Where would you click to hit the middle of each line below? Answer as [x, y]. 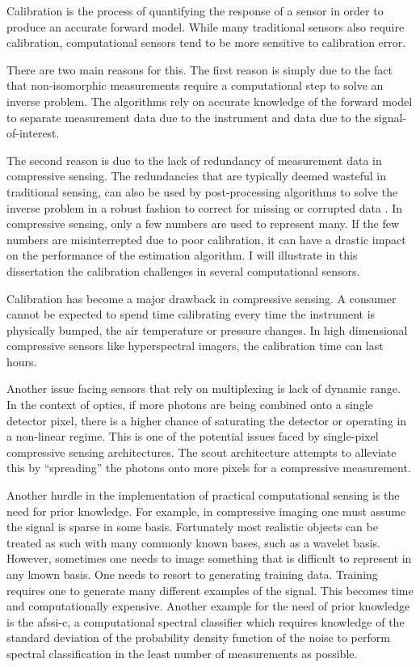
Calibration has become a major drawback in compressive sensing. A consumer [202, 298]
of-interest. [33, 133]
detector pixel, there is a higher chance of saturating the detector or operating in [207, 420]
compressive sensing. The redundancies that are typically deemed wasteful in [196, 176]
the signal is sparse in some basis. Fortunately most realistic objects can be [192, 527]
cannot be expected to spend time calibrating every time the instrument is [191, 314]
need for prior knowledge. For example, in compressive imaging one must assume [206, 511]
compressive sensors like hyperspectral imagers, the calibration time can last [195, 346]
